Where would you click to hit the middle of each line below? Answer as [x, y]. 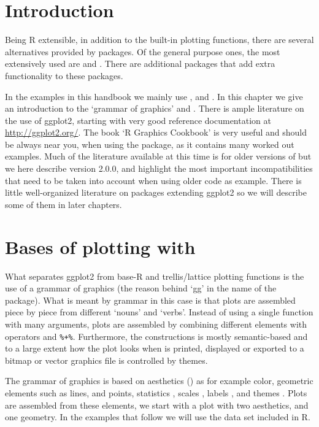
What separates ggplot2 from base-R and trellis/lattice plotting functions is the [155, 276]
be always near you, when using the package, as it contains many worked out [150, 144]
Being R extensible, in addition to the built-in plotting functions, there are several [159, 40]
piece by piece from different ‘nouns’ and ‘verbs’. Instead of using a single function [159, 312]
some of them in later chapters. [63, 204]
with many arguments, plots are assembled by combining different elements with [156, 324]
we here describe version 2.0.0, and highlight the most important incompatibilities [159, 168]
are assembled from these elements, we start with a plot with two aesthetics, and [157, 405]
